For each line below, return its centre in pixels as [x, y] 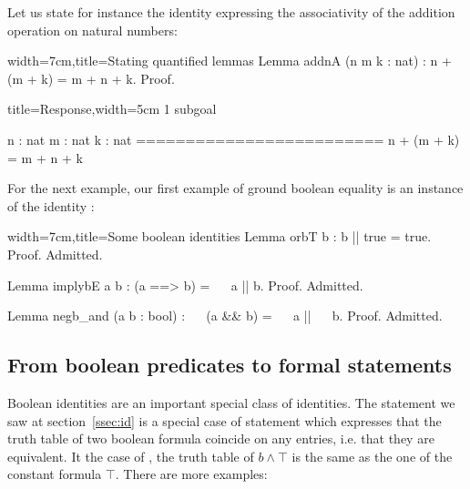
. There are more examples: [191, 474]
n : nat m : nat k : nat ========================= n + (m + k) [234, 139]
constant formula [55, 474]
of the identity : [51, 205]
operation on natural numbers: [92, 30]
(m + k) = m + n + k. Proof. [91, 78]
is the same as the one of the [372, 456]
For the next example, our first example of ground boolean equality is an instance [235, 188]
